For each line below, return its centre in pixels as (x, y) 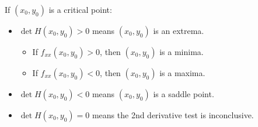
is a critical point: (80, 9)
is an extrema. (179, 30)
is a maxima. (182, 73)
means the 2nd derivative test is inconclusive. (173, 115)
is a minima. (182, 52)
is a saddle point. (184, 94)
